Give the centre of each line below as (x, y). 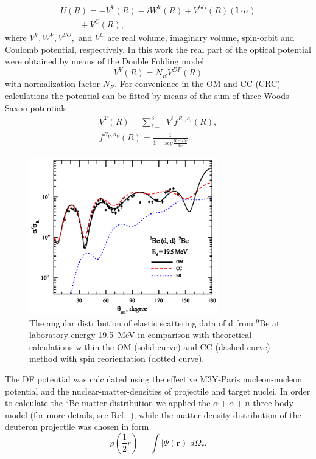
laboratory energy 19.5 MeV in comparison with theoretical (141, 335)
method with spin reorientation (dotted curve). (117, 358)
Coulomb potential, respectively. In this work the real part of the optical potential (158, 49)
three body (273, 403)
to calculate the (34, 403)
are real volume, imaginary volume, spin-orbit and (201, 37)
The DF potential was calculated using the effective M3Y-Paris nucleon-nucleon (154, 378)
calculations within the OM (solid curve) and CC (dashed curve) (150, 346)
